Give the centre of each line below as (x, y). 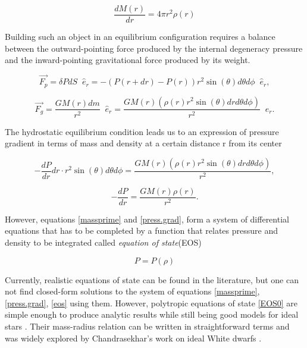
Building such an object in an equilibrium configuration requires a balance (140, 37)
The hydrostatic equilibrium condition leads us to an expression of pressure (142, 131)
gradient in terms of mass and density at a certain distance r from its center (143, 143)
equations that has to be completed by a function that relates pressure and (142, 231)
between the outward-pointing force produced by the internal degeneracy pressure (154, 48)
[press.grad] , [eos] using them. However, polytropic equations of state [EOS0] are (151, 302)
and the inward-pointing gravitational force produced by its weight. (128, 60)
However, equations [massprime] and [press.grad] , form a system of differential (147, 219)
